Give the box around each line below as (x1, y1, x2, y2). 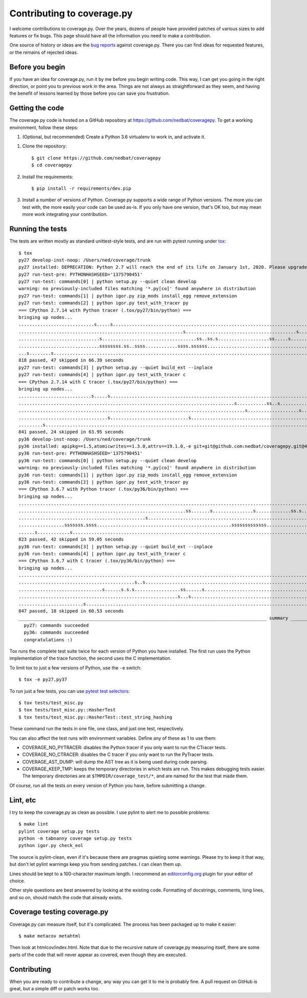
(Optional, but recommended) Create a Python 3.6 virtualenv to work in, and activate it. (22, 134, 206, 140)
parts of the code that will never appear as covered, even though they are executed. (9, 951, 187, 958)
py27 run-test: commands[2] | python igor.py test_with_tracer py (18, 300, 189, 306)
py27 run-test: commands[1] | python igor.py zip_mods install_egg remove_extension (18, 293, 237, 299)
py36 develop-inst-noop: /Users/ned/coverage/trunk (18, 436, 151, 442)
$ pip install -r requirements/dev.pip (31, 186, 131, 191)
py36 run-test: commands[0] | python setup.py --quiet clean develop (18, 458, 197, 463)
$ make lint (18, 821, 49, 827)
